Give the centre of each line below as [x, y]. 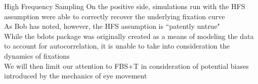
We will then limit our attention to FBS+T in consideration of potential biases [126, 66]
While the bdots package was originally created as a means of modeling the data [129, 36]
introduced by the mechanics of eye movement [76, 76]
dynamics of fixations [37, 55]
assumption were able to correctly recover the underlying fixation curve [115, 16]
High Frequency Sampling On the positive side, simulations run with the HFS [125, 6]
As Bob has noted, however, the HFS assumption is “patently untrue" [112, 26]
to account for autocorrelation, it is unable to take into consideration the [117, 46]
